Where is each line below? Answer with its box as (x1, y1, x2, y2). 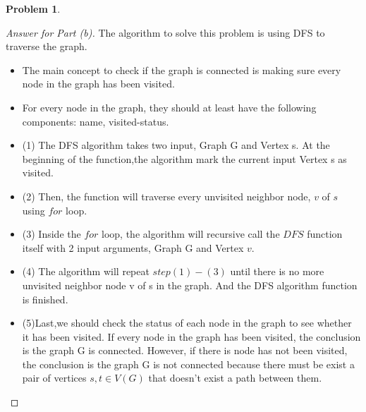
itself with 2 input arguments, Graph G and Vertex (22, 240, 244, 255)
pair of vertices (22, 370, 87, 385)
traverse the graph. (6, 39, 87, 54)
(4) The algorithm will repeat (22, 264, 150, 279)
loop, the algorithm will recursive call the (102, 226, 280, 241)
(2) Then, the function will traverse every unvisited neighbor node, (22, 188, 311, 203)
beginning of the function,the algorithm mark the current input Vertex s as (22, 151, 347, 166)
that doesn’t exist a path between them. (148, 370, 322, 385)
